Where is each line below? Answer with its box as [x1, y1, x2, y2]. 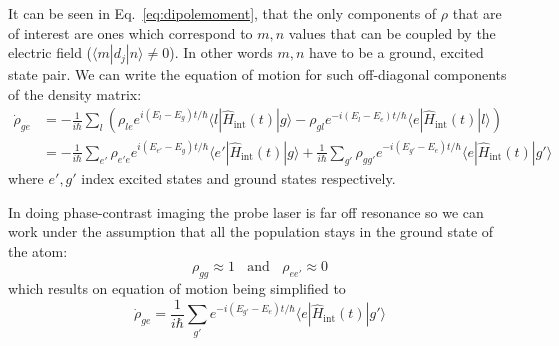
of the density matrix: [8, 83, 142, 104]
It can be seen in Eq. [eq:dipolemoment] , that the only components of [8, 3, 437, 23]
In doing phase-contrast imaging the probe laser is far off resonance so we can [8, 201, 484, 222]
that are [452, 3, 502, 23]
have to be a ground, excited [309, 42, 484, 63]
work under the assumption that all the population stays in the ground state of [8, 221, 494, 242]
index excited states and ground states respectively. [81, 167, 396, 188]
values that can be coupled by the [288, 22, 496, 43]
